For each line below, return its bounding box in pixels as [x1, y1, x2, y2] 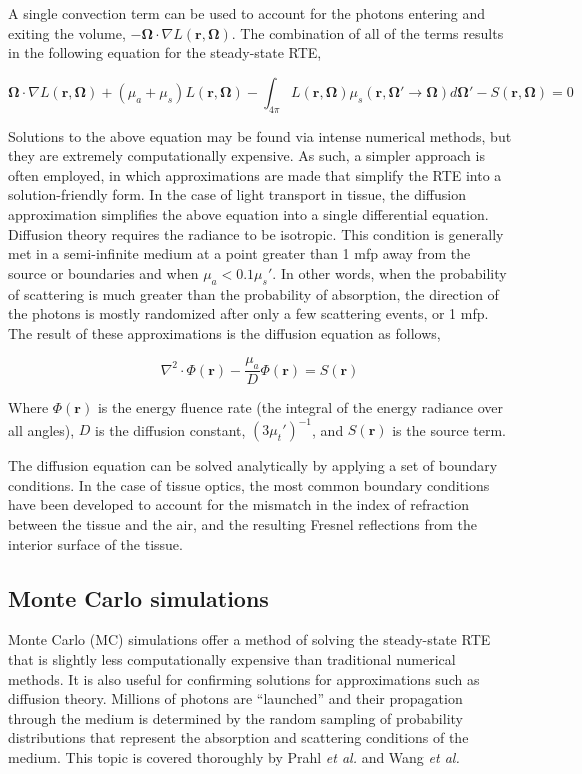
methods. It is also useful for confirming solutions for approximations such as [8, 668, 480, 689]
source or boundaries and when [8, 262, 199, 283]
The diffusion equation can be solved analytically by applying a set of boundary [8, 455, 498, 476]
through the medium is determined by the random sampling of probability [8, 707, 463, 728]
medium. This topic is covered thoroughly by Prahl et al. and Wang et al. [8, 746, 460, 767]
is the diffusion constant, [95, 419, 246, 440]
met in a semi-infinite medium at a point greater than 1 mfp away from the [8, 243, 471, 264]
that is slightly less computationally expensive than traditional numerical [8, 649, 456, 669]
